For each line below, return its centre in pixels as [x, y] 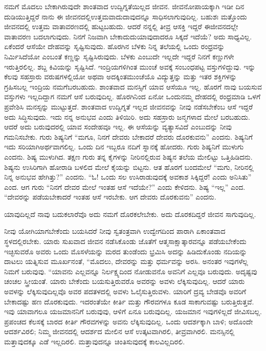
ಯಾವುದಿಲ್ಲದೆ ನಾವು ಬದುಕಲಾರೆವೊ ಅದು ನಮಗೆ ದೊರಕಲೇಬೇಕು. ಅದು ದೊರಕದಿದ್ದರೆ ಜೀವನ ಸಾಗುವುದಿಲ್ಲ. [130, 214]
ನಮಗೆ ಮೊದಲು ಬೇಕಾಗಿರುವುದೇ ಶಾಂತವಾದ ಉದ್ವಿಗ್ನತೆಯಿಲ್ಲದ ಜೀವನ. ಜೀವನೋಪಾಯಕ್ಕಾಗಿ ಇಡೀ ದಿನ [124, 6]
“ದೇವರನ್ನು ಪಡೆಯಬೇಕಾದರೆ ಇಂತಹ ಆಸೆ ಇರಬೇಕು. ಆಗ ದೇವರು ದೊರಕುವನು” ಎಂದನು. [110, 197]
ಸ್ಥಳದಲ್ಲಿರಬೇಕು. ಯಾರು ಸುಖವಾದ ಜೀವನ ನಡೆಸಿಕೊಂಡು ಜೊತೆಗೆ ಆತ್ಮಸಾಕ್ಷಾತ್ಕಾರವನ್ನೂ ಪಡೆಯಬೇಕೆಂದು [125, 241]
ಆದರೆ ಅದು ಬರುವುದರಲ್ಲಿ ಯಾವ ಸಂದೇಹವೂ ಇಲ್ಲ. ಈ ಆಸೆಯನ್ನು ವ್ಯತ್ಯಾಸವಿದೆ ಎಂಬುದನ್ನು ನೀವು [118, 127]
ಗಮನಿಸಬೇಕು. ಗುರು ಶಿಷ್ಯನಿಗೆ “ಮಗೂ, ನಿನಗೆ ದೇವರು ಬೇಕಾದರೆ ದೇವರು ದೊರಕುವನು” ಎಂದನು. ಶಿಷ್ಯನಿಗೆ [128, 136]
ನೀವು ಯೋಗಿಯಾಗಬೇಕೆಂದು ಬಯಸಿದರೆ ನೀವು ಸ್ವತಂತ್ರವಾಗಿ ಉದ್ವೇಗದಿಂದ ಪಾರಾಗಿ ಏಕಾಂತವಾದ [115, 231]
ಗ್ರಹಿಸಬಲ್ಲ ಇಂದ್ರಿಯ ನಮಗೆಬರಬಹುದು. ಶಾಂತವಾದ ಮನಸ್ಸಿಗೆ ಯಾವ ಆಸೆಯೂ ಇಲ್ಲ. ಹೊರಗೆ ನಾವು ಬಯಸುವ [133, 86]
